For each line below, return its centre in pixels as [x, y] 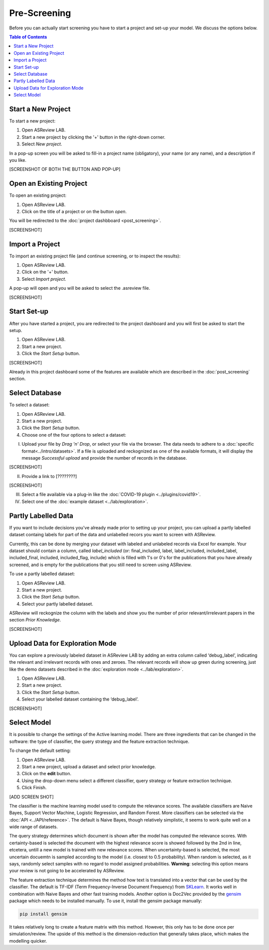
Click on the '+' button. [45, 272]
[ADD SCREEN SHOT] [32, 797]
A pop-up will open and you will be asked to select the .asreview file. [80, 288]
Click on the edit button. [47, 774]
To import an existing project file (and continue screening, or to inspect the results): [95, 256]
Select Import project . [44, 279]
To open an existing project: [38, 195]
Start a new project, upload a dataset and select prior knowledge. [89, 766]
